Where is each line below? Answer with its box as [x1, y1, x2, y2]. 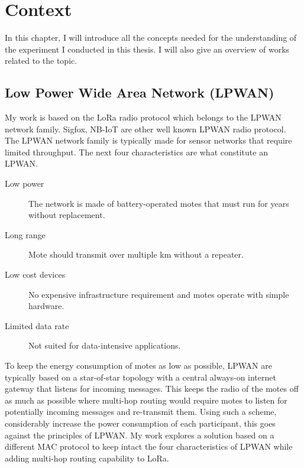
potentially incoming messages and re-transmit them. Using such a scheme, [5, 405, 277, 418]
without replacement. [28, 209, 105, 221]
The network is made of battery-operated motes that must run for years [28, 197, 289, 209]
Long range [5, 228, 46, 240]
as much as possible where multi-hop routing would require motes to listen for [5, 394, 287, 406]
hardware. [28, 300, 64, 312]
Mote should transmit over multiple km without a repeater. [28, 248, 244, 261]
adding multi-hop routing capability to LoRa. [5, 451, 169, 464]
